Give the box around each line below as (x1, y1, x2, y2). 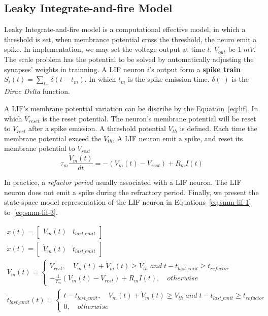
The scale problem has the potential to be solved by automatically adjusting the (4, 53, 254, 64)
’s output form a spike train (149, 64, 241, 74)
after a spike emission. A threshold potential (28, 123, 166, 134)
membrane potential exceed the (4, 133, 102, 143)
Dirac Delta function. (4, 86, 70, 97)
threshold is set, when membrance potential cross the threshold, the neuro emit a (4, 34, 257, 44)
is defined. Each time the (180, 123, 257, 134)
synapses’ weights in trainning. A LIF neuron (4, 64, 145, 74)
